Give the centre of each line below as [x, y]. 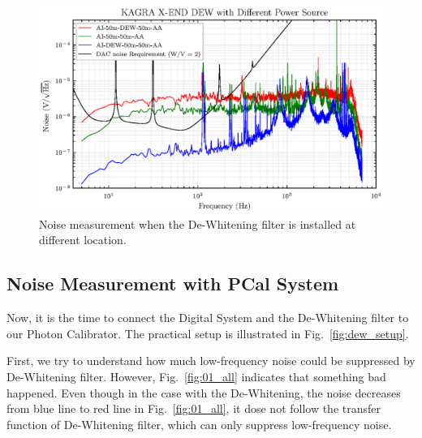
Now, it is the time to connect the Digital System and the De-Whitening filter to [208, 318]
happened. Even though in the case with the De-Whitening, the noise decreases [204, 392]
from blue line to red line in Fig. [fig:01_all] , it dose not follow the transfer [194, 408]
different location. [83, 240]
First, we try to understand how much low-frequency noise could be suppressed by [211, 361]
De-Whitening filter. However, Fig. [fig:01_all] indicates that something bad [196, 376]
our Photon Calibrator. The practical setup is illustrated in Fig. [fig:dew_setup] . [208, 333]
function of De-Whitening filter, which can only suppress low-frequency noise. [199, 424]
